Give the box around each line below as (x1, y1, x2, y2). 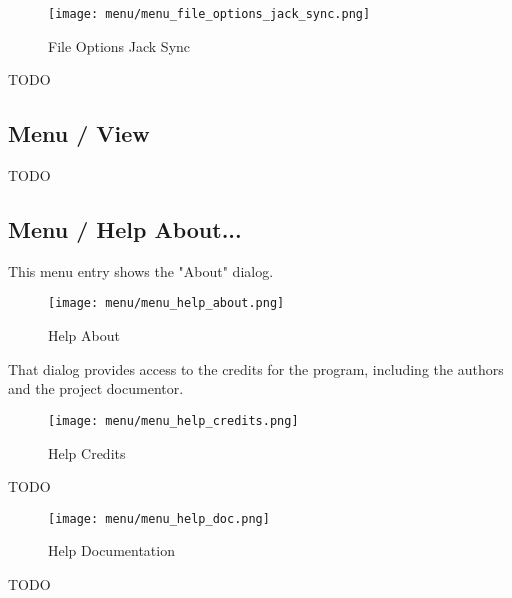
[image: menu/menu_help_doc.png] (48, 511, 270, 526)
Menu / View (8, 118, 150, 149)
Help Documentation (48, 540, 175, 561)
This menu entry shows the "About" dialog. (8, 260, 274, 281)
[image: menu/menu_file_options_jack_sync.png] (48, 7, 371, 21)
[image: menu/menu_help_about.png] (48, 296, 285, 311)
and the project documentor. (8, 378, 184, 399)
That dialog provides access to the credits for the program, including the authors (8, 358, 504, 379)
